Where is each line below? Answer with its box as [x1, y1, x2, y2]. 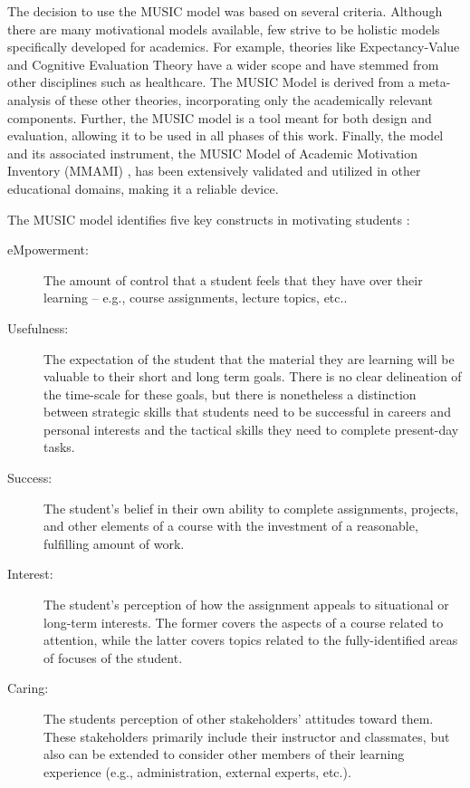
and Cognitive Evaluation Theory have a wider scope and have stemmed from [7, 54, 439, 73]
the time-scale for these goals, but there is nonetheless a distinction [43, 384, 417, 403]
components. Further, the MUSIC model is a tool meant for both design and [7, 108, 432, 127]
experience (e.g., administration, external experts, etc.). [43, 762, 351, 781]
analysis [7, 90, 51, 109]
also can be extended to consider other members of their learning [43, 745, 405, 764]
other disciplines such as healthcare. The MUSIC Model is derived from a [7, 72, 415, 91]
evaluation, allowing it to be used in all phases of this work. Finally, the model [7, 126, 444, 145]
